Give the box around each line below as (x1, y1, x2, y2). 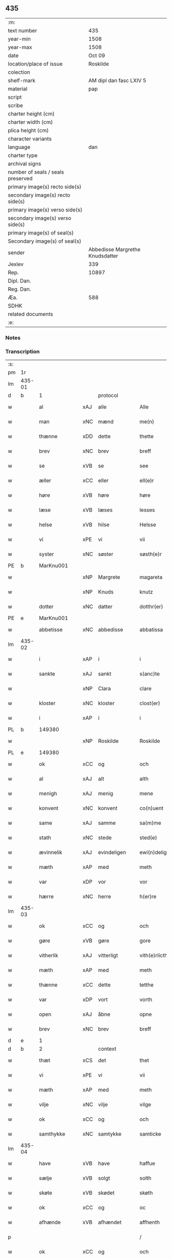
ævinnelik (39, 849, 62, 856)
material (8, 85, 28, 92)
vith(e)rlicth (139, 952, 168, 959)
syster (39, 550, 54, 558)
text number (8, 27, 37, 34)
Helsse (139, 521, 156, 528)
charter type (8, 152, 38, 159)
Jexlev (8, 261, 24, 268)
